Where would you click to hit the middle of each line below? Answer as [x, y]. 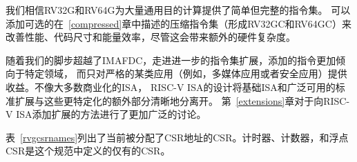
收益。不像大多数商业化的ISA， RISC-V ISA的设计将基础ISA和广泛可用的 [171, 87]
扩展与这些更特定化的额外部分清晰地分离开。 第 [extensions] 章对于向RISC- [182, 100]
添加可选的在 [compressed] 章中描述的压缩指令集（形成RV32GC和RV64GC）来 [178, 23]
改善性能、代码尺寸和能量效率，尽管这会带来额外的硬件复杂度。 [151, 37]
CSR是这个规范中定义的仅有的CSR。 [88, 151]
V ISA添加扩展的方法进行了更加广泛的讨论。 [106, 114]
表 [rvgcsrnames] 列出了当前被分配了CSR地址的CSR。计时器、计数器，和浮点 [177, 137]
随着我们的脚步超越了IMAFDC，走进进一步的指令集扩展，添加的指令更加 [171, 60]
